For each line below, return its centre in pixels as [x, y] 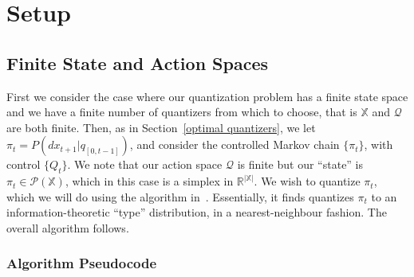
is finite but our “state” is [300, 164]
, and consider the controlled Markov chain [235, 144]
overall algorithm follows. [68, 227]
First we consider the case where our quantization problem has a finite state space [207, 96]
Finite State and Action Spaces [138, 62]
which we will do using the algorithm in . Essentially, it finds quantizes [180, 196]
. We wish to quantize [307, 181]
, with [379, 144]
